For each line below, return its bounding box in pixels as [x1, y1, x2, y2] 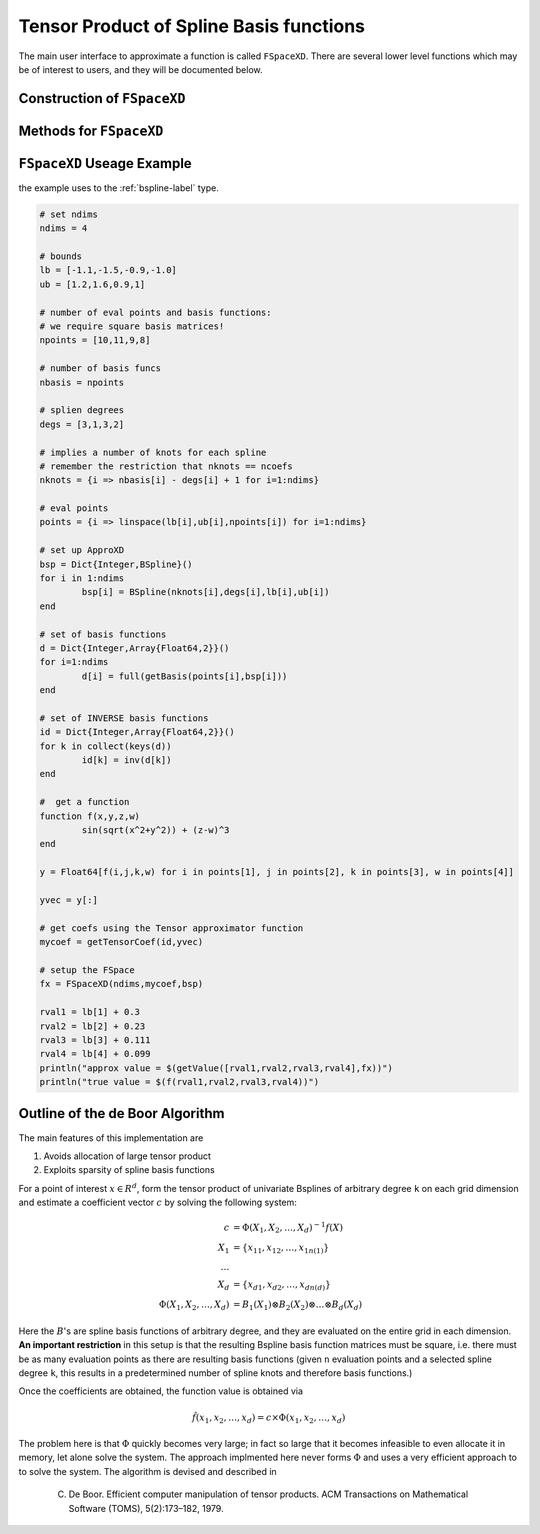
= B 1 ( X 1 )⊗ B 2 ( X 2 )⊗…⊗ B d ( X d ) [232, 1299, 363, 1313]
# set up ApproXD [39, 545, 125, 556]
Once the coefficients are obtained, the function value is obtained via [18, 1385, 304, 1397]
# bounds [39, 251, 83, 262]
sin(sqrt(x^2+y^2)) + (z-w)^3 [81, 825, 230, 836]
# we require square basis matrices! [39, 320, 225, 332]
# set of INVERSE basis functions [39, 712, 209, 724]
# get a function [39, 796, 130, 808]
